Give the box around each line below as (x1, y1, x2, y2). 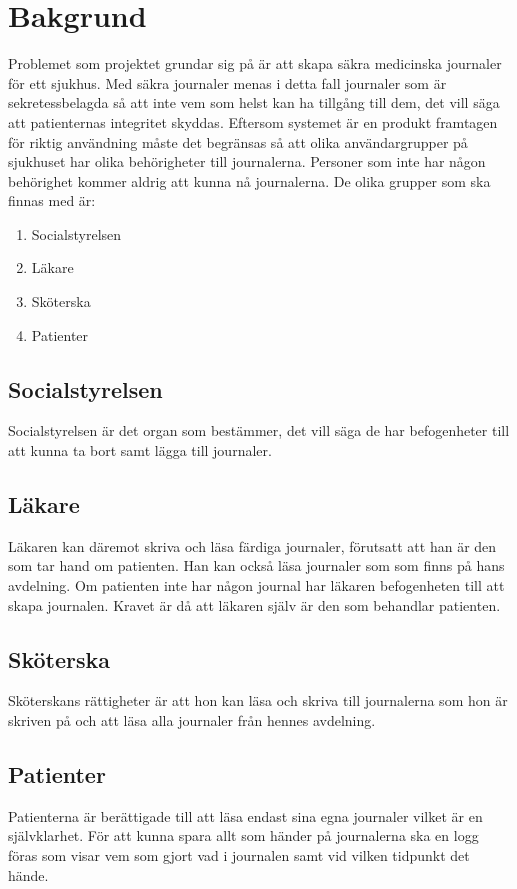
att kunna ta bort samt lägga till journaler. (8, 440, 272, 461)
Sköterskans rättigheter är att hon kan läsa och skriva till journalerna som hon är (8, 690, 508, 711)
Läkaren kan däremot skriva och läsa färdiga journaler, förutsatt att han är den (8, 535, 497, 556)
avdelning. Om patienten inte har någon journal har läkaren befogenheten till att (8, 575, 505, 596)
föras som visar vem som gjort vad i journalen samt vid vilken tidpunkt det (8, 845, 470, 865)
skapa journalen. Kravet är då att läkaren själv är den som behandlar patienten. (8, 594, 501, 615)
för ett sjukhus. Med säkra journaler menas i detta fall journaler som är (8, 72, 447, 93)
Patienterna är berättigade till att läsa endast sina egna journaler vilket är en (8, 805, 483, 826)
